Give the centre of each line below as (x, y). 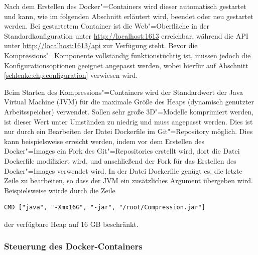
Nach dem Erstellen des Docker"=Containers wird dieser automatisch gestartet (125, 6)
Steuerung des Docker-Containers (73, 246)
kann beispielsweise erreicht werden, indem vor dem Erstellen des (104, 141)
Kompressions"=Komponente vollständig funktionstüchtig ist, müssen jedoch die (127, 55)
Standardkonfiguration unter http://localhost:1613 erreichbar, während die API (126, 35)
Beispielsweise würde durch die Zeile (60, 190)
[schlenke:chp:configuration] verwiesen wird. (71, 75)
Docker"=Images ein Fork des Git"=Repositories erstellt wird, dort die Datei (122, 151)
